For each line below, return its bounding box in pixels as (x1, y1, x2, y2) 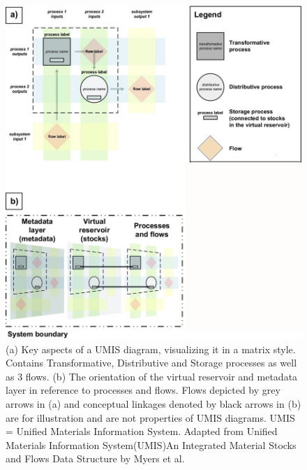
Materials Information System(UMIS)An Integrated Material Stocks (6, 437, 297, 452)
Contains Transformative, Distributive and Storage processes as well (6, 355, 297, 370)
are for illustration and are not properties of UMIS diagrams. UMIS (6, 410, 295, 425)
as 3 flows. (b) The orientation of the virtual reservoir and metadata (6, 369, 298, 383)
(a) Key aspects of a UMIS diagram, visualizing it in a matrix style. (6, 341, 296, 356)
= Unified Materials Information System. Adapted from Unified (6, 424, 278, 439)
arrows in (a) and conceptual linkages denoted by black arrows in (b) (6, 397, 301, 411)
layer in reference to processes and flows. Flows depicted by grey (6, 383, 280, 397)
